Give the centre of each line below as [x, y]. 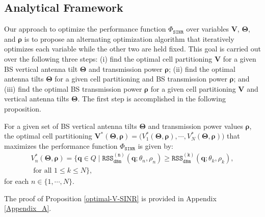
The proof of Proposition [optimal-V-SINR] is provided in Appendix [110, 198]
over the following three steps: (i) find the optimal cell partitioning [108, 58]
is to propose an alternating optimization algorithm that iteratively [129, 38]
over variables [207, 29]
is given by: [155, 145]
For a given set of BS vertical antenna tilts [71, 126]
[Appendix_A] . [28, 208]
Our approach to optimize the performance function [85, 29]
